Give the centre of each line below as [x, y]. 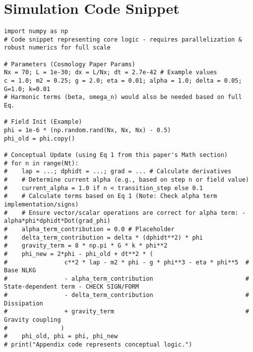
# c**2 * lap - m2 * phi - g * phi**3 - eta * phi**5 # [126, 262]
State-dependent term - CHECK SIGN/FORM [72, 287]
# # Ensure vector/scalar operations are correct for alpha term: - [125, 213]
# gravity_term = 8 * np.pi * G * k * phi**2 [86, 246]
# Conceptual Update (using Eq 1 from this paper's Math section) [116, 155]
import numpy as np [36, 31]
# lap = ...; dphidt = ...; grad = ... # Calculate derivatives [118, 172]
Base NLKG [20, 271]
